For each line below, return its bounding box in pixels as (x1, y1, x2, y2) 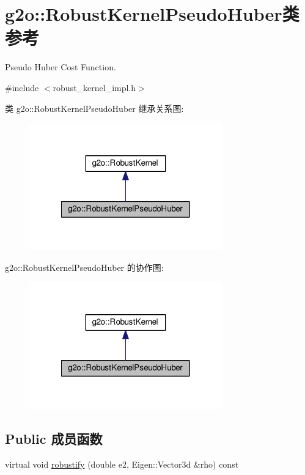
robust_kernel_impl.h (53, 81, 136, 94)
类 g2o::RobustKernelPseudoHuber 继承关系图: (5, 101, 184, 114)
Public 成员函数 (5, 429, 103, 447)
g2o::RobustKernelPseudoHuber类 (5, 1, 299, 26)
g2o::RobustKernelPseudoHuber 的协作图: (5, 260, 164, 273)
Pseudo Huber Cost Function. (5, 61, 116, 73)
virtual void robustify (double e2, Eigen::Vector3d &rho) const (5, 457, 239, 470)
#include (5, 81, 39, 94)
